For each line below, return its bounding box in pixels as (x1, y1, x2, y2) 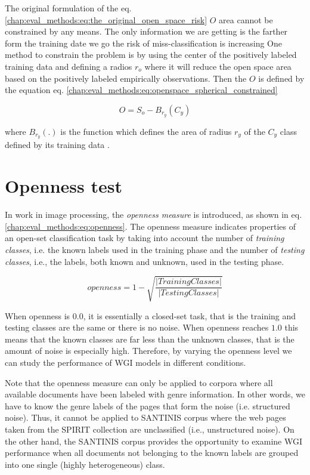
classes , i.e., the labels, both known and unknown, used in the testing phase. (5, 255, 284, 267)
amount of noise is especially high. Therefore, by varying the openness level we (5, 344, 292, 357)
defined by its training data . (5, 138, 110, 151)
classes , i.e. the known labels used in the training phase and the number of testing (5, 243, 305, 255)
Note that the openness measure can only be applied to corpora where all (5, 376, 273, 388)
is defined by (258, 72, 305, 84)
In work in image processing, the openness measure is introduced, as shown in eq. (5, 208, 302, 221)
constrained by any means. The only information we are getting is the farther (5, 25, 288, 38)
